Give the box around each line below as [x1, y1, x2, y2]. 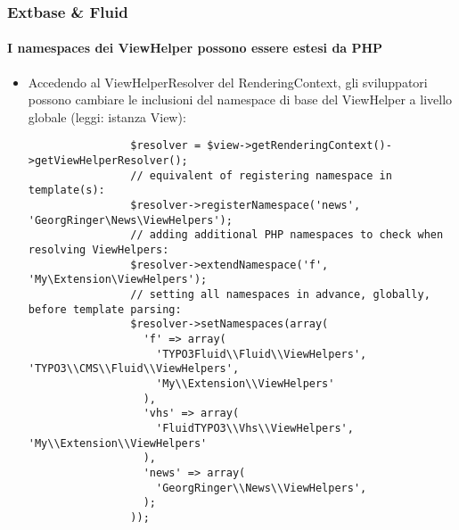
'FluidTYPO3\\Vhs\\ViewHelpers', [155, 421, 354, 435]
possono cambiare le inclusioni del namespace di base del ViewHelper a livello [28, 90, 453, 109]
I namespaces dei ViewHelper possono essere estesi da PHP [7, 38, 383, 57]
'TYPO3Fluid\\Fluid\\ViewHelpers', [155, 347, 367, 360]
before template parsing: [28, 302, 182, 316]
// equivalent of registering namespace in [130, 169, 392, 182]
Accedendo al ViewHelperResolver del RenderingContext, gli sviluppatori [28, 72, 428, 91]
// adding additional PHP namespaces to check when [130, 228, 444, 242]
